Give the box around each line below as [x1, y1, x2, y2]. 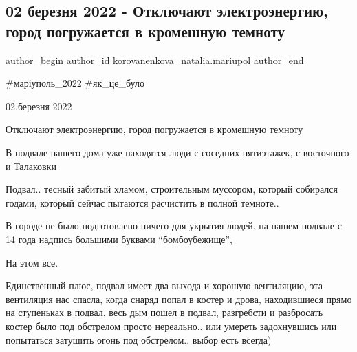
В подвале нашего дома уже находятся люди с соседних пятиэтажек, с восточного [6, 145, 349, 159]
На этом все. [6, 255, 58, 269]
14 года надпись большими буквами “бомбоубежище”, [6, 231, 232, 246]
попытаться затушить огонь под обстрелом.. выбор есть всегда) [6, 332, 272, 346]
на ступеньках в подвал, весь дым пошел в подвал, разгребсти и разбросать [6, 305, 323, 320]
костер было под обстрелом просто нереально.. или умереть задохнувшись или [6, 318, 337, 333]
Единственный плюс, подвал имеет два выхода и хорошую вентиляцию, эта [6, 278, 323, 293]
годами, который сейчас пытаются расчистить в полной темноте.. [6, 195, 279, 209]
